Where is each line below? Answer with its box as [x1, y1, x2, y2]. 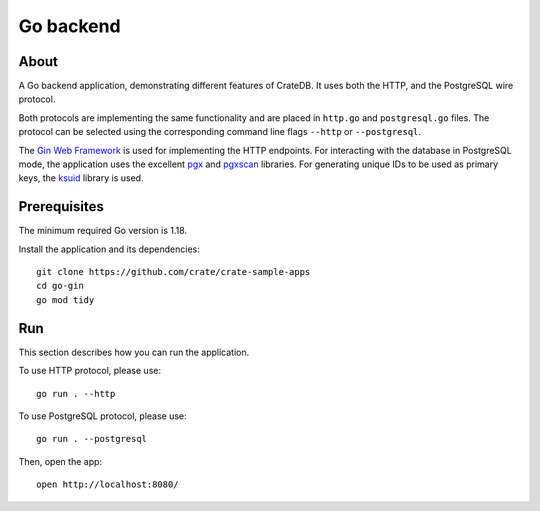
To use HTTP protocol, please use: [18, 365, 162, 377]
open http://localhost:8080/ [36, 479, 179, 490]
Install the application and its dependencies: [18, 243, 200, 255]
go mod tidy [36, 294, 95, 305]
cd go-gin [36, 280, 84, 292]
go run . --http [36, 388, 116, 399]
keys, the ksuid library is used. [18, 172, 144, 184]
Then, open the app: [18, 455, 103, 467]
